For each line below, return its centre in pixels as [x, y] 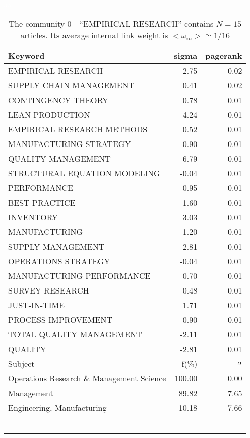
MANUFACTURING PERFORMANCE [79, 275]
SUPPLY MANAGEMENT [56, 246]
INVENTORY [33, 217]
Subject [21, 363]
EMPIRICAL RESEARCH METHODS [78, 129]
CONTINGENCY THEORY [58, 100]
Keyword [26, 55]
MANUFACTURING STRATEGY [70, 143]
